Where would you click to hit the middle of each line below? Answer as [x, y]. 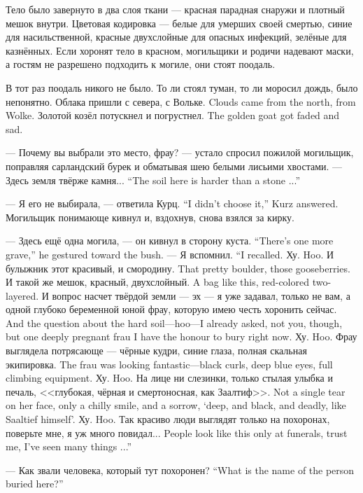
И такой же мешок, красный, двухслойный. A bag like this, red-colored [157, 282]
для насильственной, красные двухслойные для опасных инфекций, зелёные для [176, 37]
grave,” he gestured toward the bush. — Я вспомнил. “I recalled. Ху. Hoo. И [170, 254]
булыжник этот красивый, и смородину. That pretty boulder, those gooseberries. [178, 268]
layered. [22, 295]
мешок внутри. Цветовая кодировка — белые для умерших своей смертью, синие [179, 23]
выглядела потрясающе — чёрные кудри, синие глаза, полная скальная [156, 350]
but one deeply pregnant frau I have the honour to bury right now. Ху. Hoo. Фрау [181, 336]
